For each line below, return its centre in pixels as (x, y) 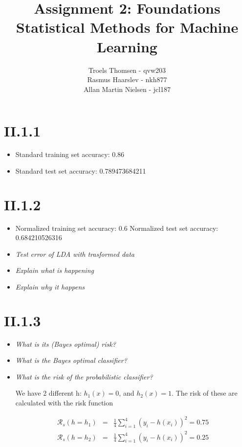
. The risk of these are (205, 393)
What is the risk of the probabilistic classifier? (84, 376)
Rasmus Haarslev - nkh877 (127, 79)
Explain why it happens (50, 286)
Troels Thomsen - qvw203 (127, 70)
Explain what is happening (55, 270)
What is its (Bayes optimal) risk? (66, 344)
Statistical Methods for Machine (127, 27)
